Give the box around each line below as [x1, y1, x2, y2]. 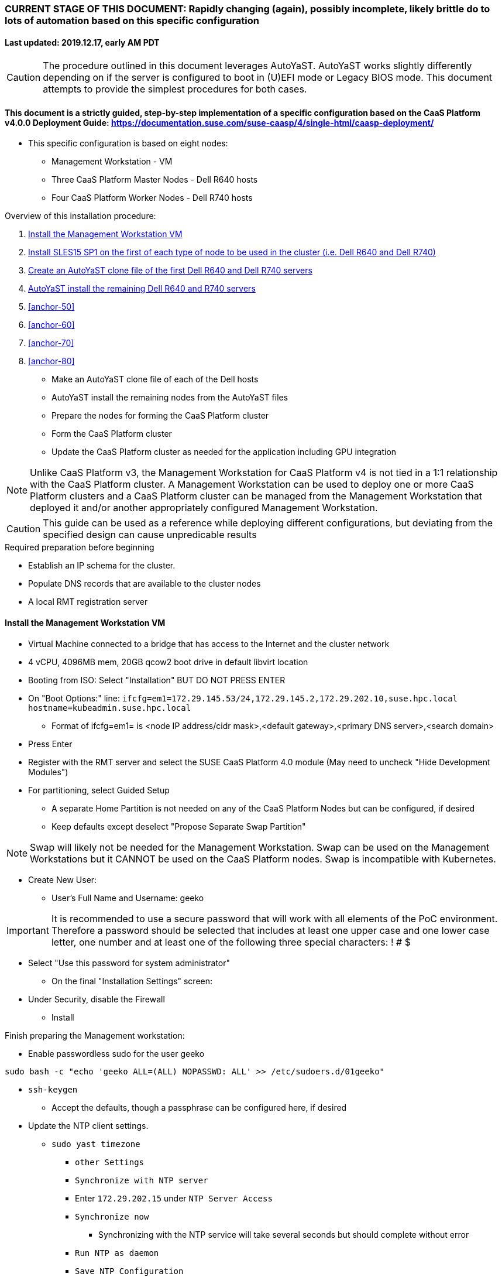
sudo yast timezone [51, 1139, 140, 1149]
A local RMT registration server [28, 597, 148, 607]
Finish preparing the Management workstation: [5, 1030, 185, 1040]
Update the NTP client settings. [28, 1120, 149, 1131]
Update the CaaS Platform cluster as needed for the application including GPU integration [51, 447, 397, 457]
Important [6, 924, 49, 936]
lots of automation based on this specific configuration [5, 15, 260, 26]
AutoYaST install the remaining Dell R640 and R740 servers [28, 283, 256, 294]
